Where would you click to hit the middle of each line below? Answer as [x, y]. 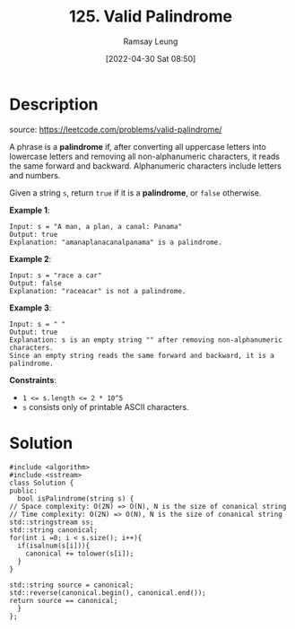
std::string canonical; [54, 530]
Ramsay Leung [151, 41]
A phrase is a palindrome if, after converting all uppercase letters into [138, 146]
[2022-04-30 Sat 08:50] [151, 58]
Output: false [36, 283]
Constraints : [33, 380]
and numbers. [35, 175]
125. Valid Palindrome [151, 17]
